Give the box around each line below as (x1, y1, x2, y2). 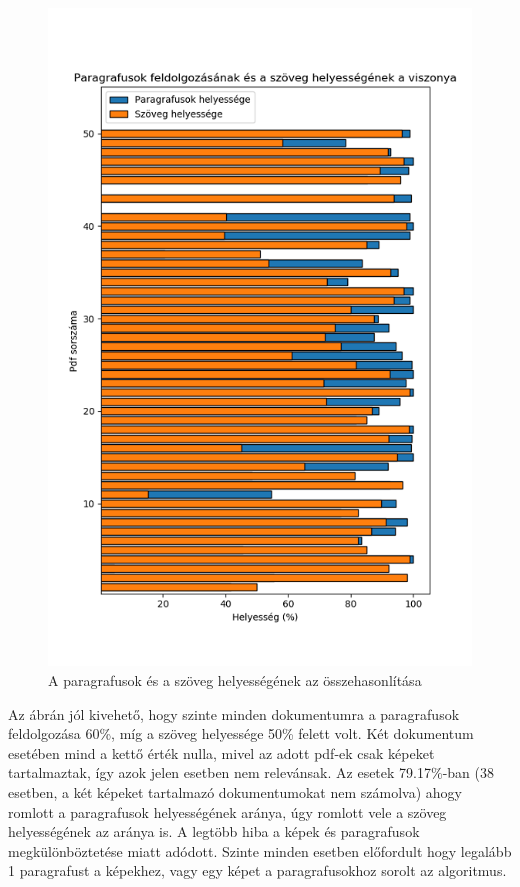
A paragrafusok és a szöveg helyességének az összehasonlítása (48, 669, 422, 690)
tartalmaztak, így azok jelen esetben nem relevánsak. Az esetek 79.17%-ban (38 (8, 762, 494, 783)
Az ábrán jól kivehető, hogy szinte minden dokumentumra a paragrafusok (8, 703, 460, 724)
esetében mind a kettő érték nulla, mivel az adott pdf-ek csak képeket (8, 742, 435, 763)
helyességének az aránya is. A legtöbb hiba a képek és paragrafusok (8, 821, 420, 842)
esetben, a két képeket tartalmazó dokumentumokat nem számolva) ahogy (8, 781, 462, 802)
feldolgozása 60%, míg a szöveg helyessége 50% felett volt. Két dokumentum (8, 723, 474, 744)
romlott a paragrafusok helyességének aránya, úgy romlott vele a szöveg (8, 801, 447, 822)
